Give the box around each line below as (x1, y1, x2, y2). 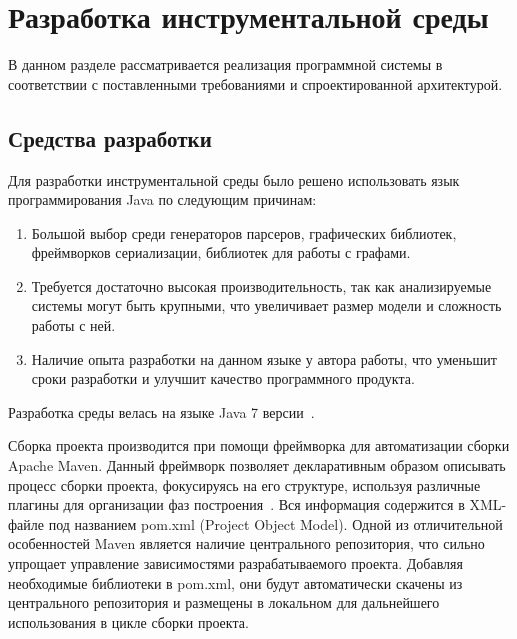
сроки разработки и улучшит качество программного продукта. (31, 368, 415, 389)
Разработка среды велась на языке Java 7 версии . (8, 401, 315, 422)
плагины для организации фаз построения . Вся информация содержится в (8, 494, 465, 515)
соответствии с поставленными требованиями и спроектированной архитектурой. (8, 73, 503, 94)
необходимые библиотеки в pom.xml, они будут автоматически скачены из (8, 572, 463, 593)
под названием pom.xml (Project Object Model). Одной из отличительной (48, 513, 503, 534)
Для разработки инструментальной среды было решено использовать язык (8, 169, 460, 190)
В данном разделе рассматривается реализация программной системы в (8, 54, 443, 75)
